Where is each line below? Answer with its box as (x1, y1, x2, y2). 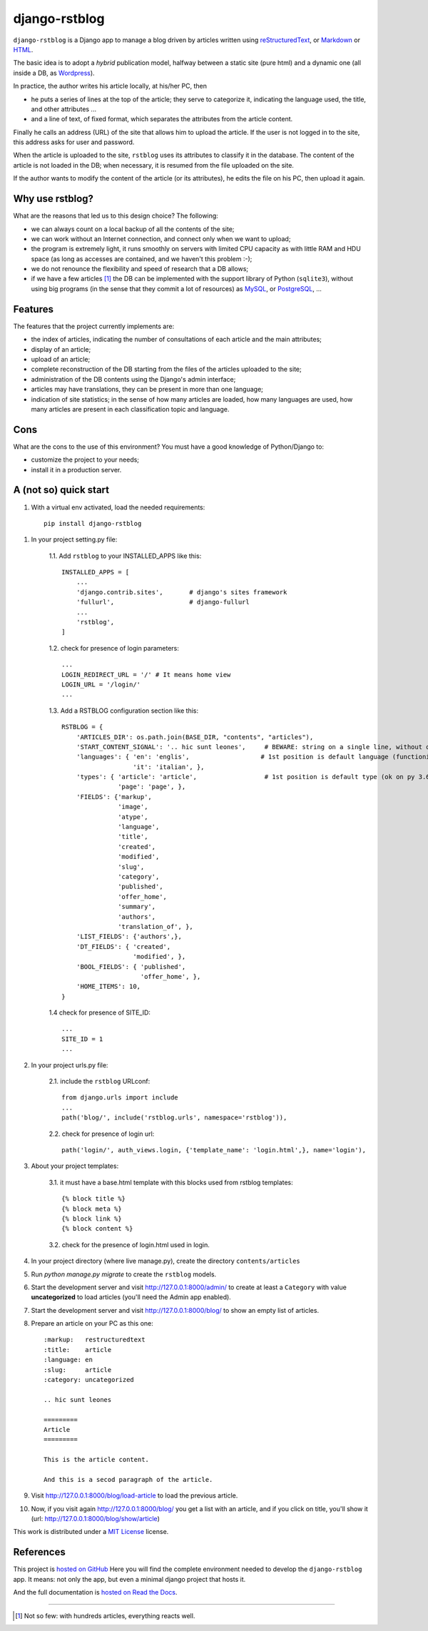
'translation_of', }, (118, 923, 194, 930)
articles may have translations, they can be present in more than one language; (31, 385, 264, 394)
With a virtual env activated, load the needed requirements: (31, 503, 205, 512)
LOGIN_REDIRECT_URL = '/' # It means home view (61, 671, 231, 679)
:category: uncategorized (44, 1376, 135, 1384)
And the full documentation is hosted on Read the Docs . (13, 1588, 178, 1597)
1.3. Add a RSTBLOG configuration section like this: (49, 706, 199, 715)
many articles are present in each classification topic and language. (31, 405, 230, 413)
